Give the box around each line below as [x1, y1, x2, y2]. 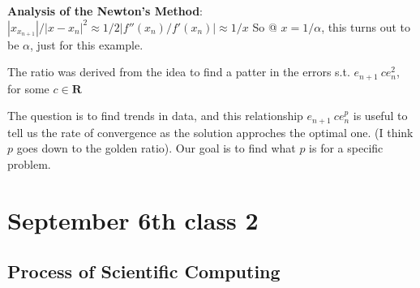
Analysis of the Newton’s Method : [7, 2, 203, 19]
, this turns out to [321, 18, 410, 35]
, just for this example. [30, 36, 144, 53]
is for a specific [309, 140, 384, 157]
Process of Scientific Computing [7, 259, 281, 284]
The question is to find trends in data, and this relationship [7, 107, 303, 124]
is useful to [353, 107, 408, 124]
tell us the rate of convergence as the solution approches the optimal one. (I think [7, 123, 414, 140]
